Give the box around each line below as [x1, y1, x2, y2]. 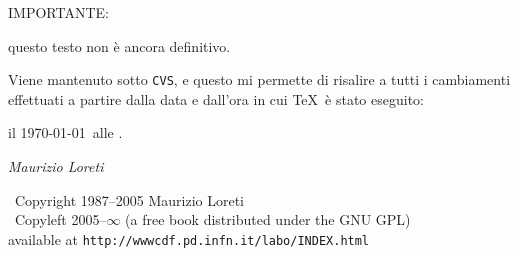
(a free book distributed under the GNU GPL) [125, 209, 411, 230]
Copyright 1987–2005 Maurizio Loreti [14, 189, 244, 210]
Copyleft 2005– [14, 209, 107, 230]
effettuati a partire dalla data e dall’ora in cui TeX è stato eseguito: [8, 88, 424, 109]
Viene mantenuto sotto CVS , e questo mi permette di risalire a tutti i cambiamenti [8, 69, 511, 90]
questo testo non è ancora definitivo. [8, 35, 231, 56]
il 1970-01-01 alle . [8, 122, 123, 143]
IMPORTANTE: [8, 2, 109, 22]
